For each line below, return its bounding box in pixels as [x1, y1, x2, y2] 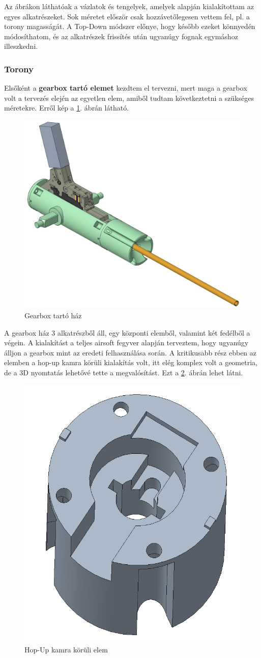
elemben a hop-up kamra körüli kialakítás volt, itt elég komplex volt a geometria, [4, 357, 257, 368]
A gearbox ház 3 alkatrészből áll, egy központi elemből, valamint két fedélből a [4, 327, 250, 338]
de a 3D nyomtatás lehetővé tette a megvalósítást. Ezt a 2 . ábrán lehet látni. [4, 367, 243, 377]
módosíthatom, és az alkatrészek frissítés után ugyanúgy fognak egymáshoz [4, 31, 238, 41]
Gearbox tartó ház [24, 310, 82, 320]
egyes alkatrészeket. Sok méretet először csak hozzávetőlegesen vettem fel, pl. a [4, 11, 250, 21]
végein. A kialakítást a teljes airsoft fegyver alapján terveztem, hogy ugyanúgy [4, 337, 249, 348]
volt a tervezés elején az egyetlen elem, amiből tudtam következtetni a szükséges [4, 92, 254, 103]
